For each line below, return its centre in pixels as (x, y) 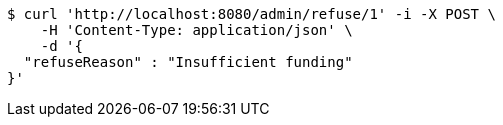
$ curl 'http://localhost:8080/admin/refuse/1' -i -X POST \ (251, 14)
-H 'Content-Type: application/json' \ (196, 30)
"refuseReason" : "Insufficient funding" (188, 62)
